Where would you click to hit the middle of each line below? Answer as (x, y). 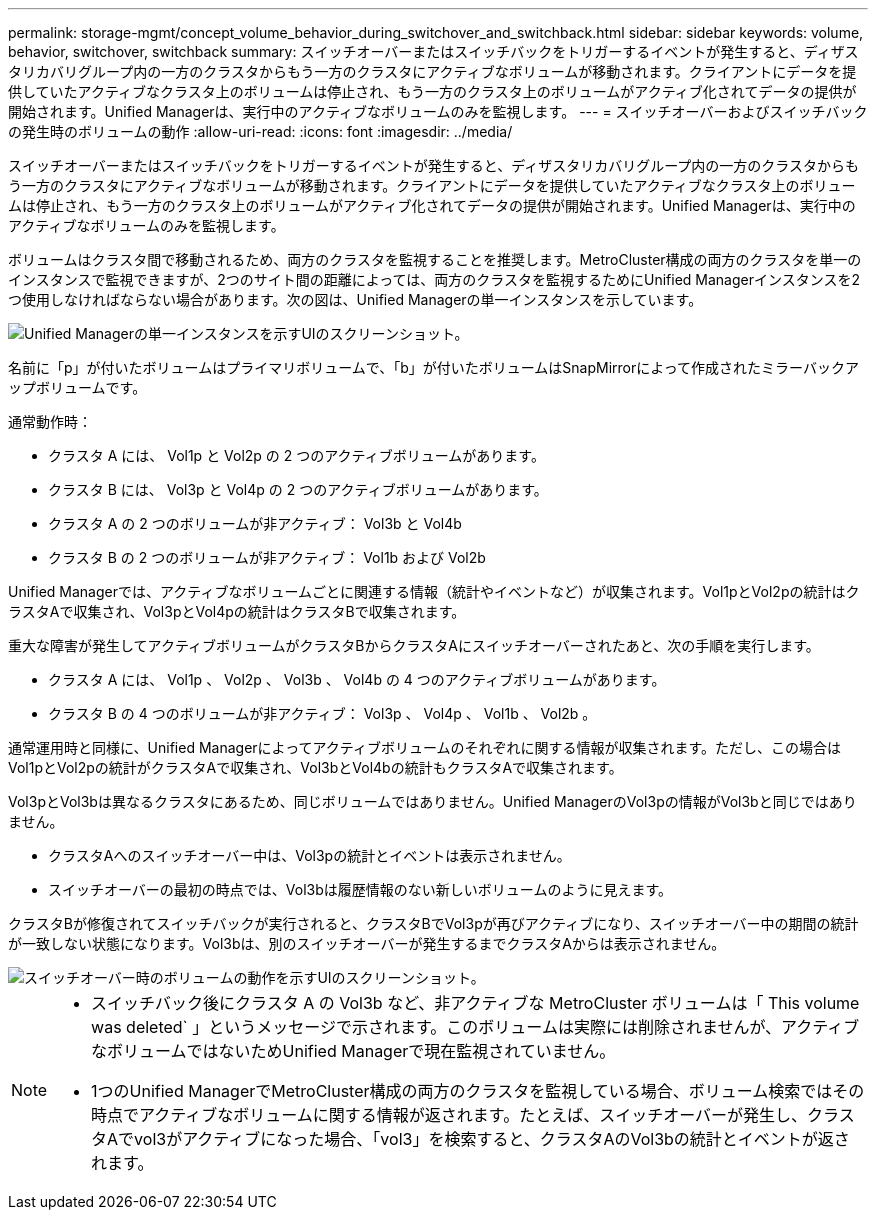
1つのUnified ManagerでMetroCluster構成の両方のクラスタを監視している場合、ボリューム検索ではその (478, 1091)
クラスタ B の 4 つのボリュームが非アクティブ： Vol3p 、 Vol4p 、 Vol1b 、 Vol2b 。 (322, 713)
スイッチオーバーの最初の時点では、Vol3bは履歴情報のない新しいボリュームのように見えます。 (360, 889)
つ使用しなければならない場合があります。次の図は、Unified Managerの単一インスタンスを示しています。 (355, 299)
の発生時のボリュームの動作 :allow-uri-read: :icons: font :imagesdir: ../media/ (260, 131)
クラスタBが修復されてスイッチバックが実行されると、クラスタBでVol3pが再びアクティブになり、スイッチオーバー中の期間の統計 (433, 923)
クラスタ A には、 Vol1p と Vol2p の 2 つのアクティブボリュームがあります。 (296, 455)
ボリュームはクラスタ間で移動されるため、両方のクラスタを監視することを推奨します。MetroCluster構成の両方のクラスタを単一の (435, 259)
